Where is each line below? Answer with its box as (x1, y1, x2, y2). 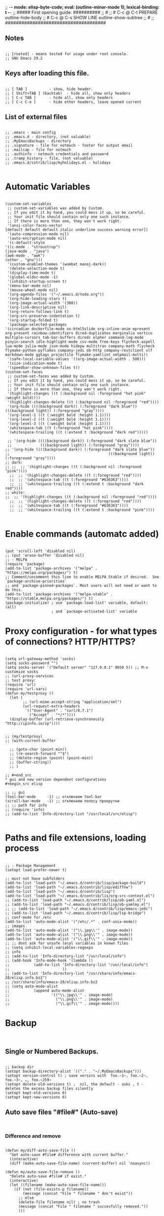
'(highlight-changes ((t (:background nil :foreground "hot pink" (7, 391, 146, 396)
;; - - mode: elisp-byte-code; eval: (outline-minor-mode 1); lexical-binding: (5, 4, 160, 10)
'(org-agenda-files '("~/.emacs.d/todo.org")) (7, 292, 105, 297)
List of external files (5, 113, 67, 121)
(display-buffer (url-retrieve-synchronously (9, 717, 105, 722)
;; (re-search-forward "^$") (9, 751, 69, 756)
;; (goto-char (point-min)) (9, 747, 67, 752)
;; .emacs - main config (5, 130, 56, 135)
